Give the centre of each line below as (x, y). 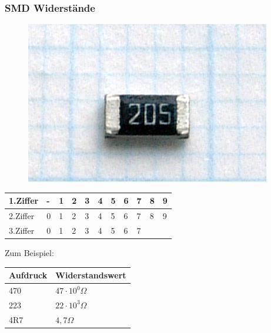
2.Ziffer (22, 216)
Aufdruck (28, 275)
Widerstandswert (91, 275)
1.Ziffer (24, 201)
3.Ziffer (22, 230)
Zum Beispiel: (29, 253)
